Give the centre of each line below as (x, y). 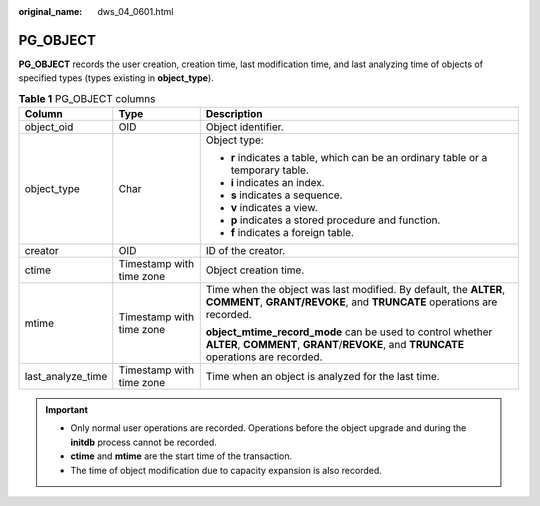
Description (234, 114)
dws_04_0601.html (135, 11)
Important (67, 410)
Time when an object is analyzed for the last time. (322, 377)
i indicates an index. (277, 183)
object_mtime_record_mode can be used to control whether (349, 332)
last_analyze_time (66, 377)
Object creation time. (255, 270)
